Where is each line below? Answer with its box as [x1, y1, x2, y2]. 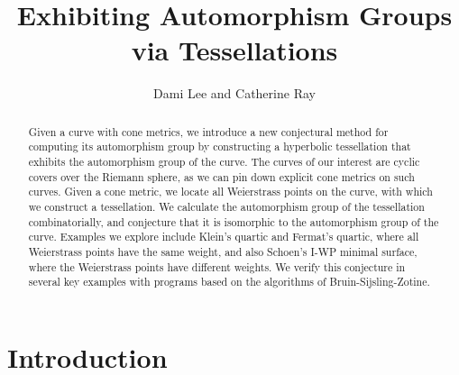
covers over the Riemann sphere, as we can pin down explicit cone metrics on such [28, 169, 415, 184]
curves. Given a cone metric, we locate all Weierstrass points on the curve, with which [28, 184, 433, 199]
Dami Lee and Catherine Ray [153, 84, 316, 103]
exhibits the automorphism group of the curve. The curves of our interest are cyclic [28, 154, 420, 169]
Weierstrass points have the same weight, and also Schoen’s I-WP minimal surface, [28, 243, 418, 259]
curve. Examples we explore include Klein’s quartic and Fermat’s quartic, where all [28, 229, 419, 244]
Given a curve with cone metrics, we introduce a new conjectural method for [28, 123, 389, 139]
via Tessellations [131, 32, 338, 69]
